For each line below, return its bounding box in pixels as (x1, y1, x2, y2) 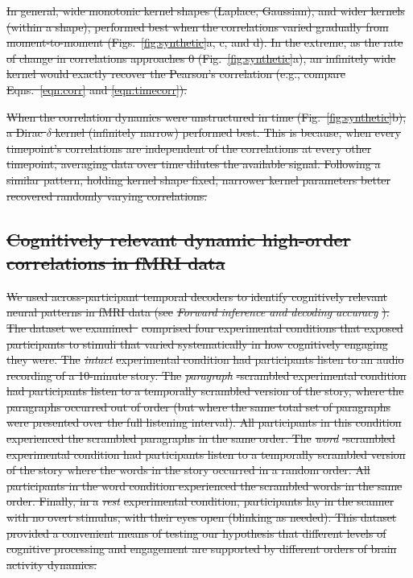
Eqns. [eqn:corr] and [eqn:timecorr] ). (6, 81, 188, 97)
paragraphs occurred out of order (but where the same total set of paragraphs (6, 398, 391, 415)
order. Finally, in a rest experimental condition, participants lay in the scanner (6, 493, 394, 510)
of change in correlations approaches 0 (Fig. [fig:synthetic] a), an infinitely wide (6, 49, 396, 66)
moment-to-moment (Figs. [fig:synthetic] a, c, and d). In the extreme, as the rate (6, 34, 403, 51)
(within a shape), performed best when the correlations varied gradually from (6, 18, 389, 35)
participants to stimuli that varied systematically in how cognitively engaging (6, 335, 388, 352)
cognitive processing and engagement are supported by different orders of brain (6, 540, 397, 557)
